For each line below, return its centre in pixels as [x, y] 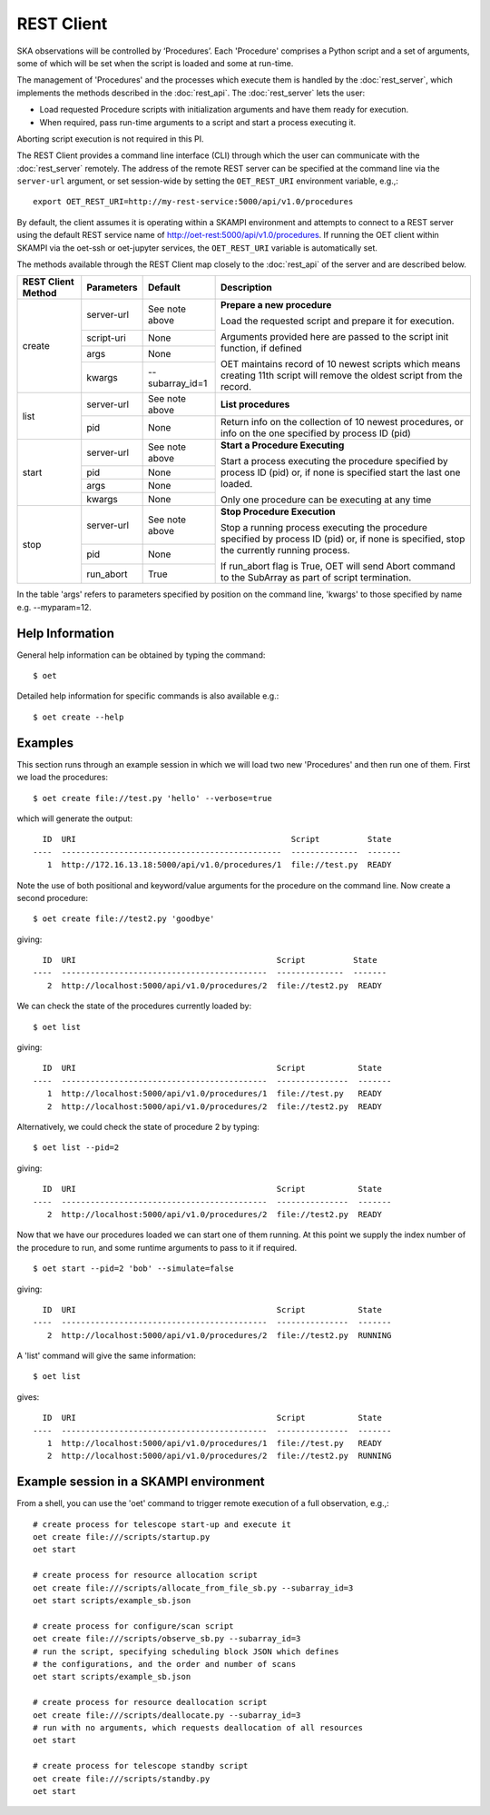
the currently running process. [285, 550]
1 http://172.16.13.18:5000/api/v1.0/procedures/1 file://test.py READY [219, 865]
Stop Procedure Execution [278, 511]
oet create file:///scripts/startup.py [122, 1537]
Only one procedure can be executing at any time [326, 500]
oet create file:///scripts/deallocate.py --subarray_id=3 [167, 1715]
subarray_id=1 [178, 383]
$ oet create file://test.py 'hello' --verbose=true [152, 798]
